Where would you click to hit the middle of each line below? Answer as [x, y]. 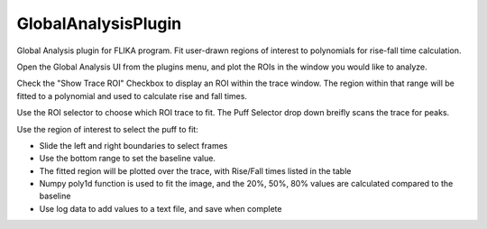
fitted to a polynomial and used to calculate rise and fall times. [132, 96]
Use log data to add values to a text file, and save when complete [161, 208]
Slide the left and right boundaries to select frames [133, 145]
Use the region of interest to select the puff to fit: [107, 129]
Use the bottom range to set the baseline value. [128, 159]
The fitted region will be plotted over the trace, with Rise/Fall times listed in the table [195, 170]
